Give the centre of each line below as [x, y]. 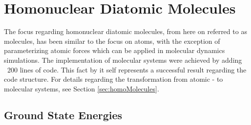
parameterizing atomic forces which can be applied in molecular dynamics [115, 50]
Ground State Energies [63, 115]
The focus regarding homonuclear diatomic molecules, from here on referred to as [125, 31]
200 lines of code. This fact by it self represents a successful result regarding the [127, 69]
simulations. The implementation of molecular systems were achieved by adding [123, 60]
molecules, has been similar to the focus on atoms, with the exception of [112, 41]
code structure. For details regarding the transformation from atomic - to [114, 79]
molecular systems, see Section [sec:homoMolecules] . [82, 88]
